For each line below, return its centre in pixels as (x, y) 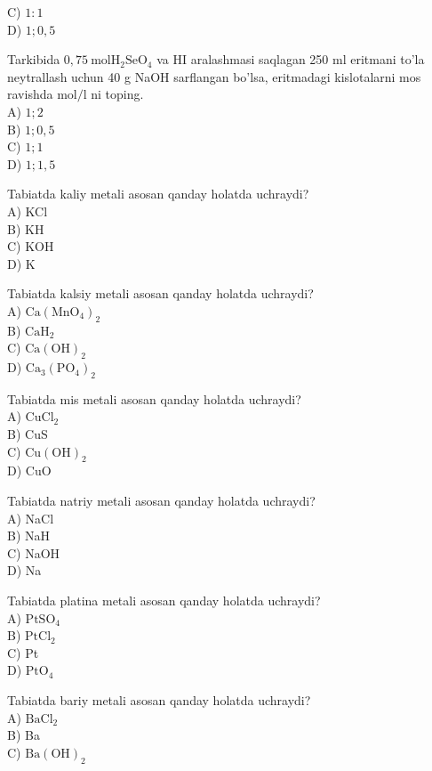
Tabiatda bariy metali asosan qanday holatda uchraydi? (159, 700)
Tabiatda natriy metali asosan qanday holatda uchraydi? (161, 501)
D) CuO (29, 471)
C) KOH (31, 246)
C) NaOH (34, 552)
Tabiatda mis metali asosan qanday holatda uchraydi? (154, 398)
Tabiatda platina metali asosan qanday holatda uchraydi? (164, 601)
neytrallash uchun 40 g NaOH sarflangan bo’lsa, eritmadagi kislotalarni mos (214, 76)
